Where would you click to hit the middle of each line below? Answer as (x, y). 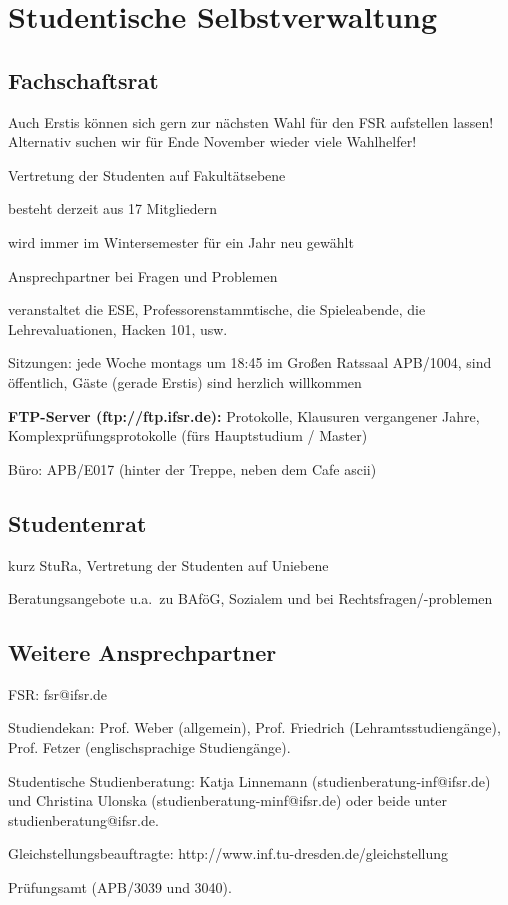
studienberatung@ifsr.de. (83, 819)
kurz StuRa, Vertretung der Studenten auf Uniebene (168, 564)
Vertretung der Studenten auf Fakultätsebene (147, 174)
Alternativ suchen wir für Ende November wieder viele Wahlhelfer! (212, 141)
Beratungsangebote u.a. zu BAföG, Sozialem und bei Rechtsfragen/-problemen (250, 598)
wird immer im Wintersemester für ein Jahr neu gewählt (181, 241)
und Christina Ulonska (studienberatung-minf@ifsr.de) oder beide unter (227, 800)
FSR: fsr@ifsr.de (58, 693)
